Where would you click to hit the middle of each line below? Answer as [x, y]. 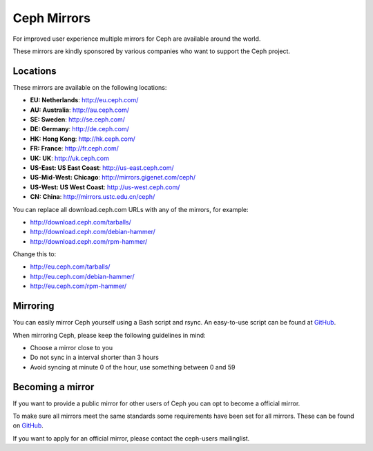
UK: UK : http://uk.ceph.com [70, 158]
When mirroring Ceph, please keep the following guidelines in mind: [109, 335]
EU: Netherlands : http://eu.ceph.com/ [84, 100]
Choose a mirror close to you [71, 347]
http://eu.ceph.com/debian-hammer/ [82, 276]
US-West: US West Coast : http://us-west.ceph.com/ [105, 187]
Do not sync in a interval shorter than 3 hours [94, 357]
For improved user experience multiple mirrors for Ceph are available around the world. [137, 39]
